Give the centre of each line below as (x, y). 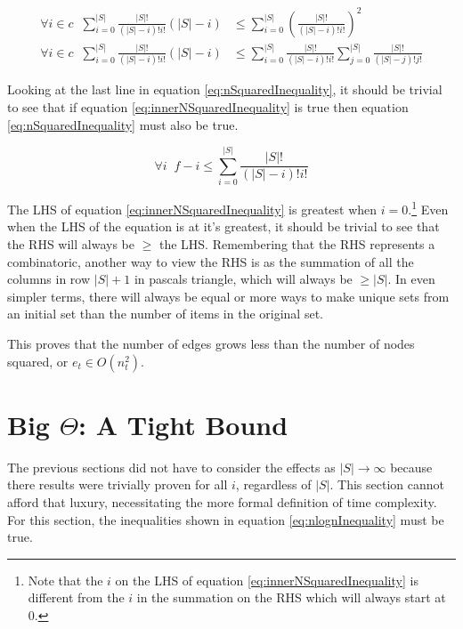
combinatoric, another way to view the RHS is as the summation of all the (211, 261)
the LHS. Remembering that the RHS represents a (297, 244)
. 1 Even (428, 208)
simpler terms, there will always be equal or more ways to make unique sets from (228, 296)
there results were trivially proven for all (118, 484)
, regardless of (273, 484)
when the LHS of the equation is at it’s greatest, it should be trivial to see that (223, 226)
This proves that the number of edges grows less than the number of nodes (211, 344)
